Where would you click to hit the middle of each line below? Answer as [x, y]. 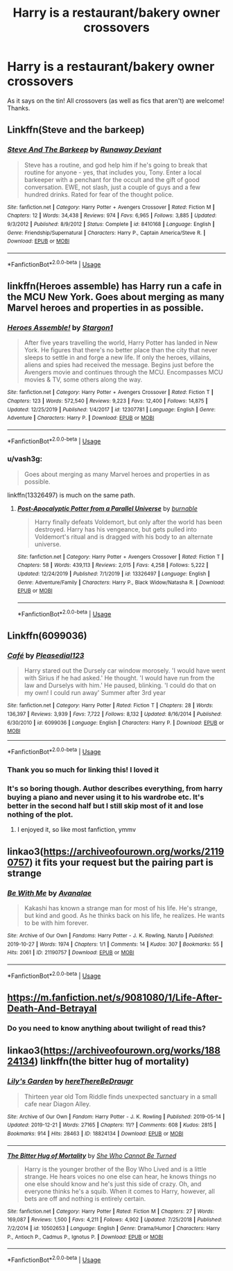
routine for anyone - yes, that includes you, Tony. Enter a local [113, 172]
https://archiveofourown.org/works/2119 [134, 852]
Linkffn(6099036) [47, 636]
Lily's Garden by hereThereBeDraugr [70, 1081]
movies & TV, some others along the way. [83, 379]
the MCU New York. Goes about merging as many [116, 297]
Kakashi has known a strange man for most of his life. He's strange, [121, 908]
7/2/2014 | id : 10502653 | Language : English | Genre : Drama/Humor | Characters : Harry [114, 1228]
